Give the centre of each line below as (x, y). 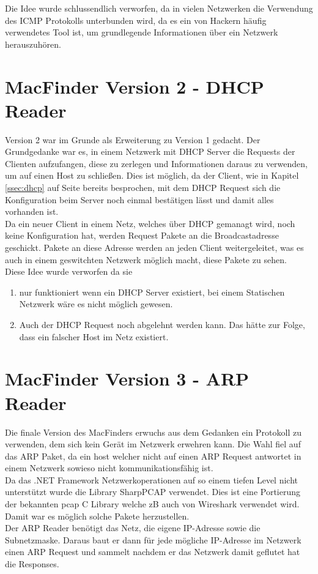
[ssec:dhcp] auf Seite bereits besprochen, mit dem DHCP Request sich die (143, 188)
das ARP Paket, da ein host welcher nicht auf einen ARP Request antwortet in (153, 456)
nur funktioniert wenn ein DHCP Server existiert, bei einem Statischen (152, 292)
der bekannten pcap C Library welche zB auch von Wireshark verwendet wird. (152, 504)
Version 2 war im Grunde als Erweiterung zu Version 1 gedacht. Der (133, 139)
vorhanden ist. (32, 211)
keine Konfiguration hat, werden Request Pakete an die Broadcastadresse (142, 235)
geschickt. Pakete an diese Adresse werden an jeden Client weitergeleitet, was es (154, 248)
